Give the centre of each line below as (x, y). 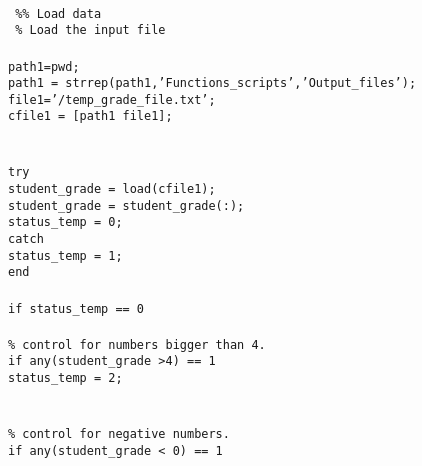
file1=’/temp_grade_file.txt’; (112, 99)
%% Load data (58, 13)
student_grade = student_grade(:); (126, 205)
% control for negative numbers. (119, 433)
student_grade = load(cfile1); (112, 188)
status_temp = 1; (65, 255)
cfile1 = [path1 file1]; (90, 116)
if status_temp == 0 (76, 308)
